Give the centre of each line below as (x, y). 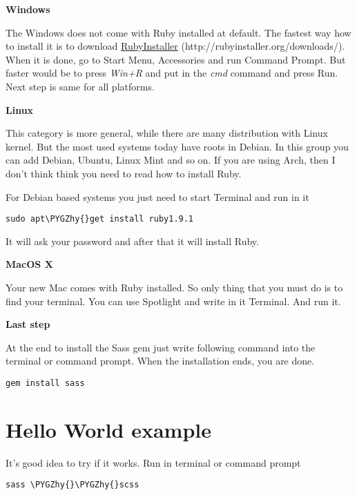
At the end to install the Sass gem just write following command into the (161, 347)
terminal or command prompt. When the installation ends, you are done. (160, 361)
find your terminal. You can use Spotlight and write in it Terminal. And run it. (173, 301)
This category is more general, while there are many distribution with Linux (167, 133)
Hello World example (108, 429)
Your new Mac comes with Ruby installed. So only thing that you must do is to (174, 287)
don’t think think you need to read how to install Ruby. (124, 173)
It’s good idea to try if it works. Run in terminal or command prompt (153, 462)
